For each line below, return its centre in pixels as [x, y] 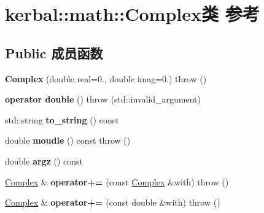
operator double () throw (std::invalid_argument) [103, 99]
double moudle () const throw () [68, 140]
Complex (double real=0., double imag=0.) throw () [106, 78]
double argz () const [44, 161]
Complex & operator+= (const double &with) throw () [113, 202]
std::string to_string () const [62, 119]
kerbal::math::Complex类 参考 [132, 14]
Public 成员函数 [54, 52]
